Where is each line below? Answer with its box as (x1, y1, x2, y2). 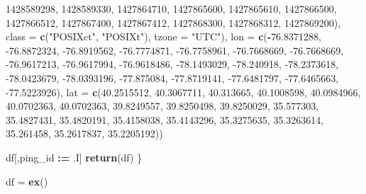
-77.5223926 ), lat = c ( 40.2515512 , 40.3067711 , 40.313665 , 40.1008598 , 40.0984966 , (6, 84, 361, 99)
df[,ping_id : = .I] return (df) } (6, 149, 143, 164)
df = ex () (6, 173, 48, 188)
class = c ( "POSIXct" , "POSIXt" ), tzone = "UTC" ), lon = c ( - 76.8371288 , (6, 29, 321, 44)
